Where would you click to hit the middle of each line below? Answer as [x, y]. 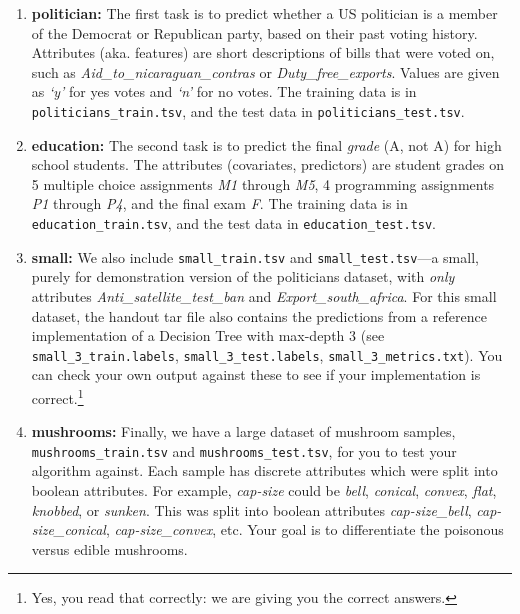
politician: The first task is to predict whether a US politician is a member [264, 13]
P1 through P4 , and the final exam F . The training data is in [219, 203]
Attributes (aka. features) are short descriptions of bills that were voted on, [263, 52]
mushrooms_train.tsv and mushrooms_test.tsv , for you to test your [244, 450]
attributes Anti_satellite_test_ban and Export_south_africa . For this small [264, 295]
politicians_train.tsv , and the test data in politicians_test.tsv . [248, 110]
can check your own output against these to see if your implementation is [256, 374]
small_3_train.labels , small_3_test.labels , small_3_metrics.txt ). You [267, 354]
